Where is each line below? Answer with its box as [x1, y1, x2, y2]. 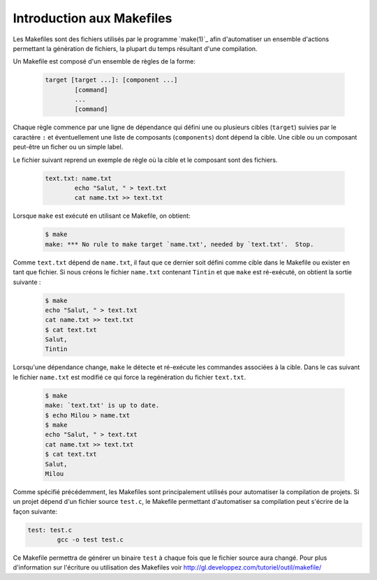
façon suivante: [13, 507, 58, 516]
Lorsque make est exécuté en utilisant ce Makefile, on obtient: [13, 211, 191, 220]
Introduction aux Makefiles [13, 10, 172, 26]
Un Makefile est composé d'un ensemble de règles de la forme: [13, 57, 195, 66]
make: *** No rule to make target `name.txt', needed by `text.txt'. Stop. [45, 240, 314, 248]
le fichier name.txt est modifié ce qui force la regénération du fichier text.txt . [13, 373, 246, 381]
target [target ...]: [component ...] [45, 76, 178, 84]
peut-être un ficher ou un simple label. [13, 143, 124, 151]
